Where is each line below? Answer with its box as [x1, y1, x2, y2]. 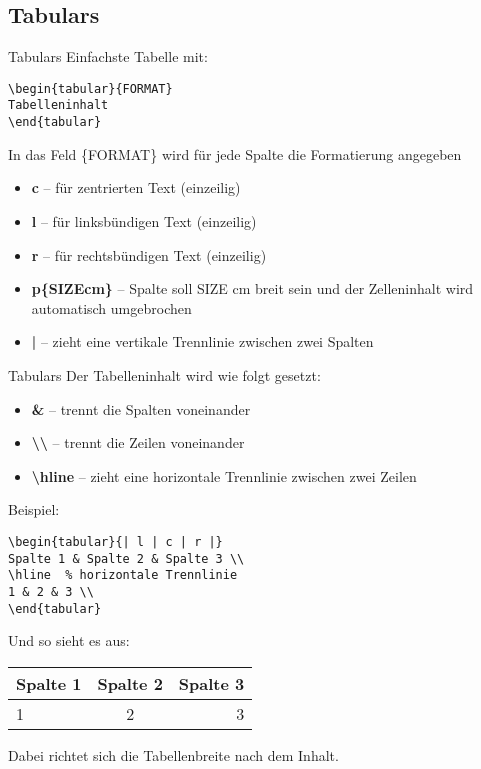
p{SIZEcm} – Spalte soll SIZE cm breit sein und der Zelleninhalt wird [31, 278, 474, 299]
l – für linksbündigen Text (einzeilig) [31, 210, 257, 231]
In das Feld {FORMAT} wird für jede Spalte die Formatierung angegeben [8, 143, 462, 164]
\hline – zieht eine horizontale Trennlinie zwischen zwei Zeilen [31, 465, 417, 486]
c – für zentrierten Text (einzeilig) [31, 177, 241, 198]
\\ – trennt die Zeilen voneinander [31, 432, 245, 453]
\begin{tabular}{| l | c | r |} [8, 534, 223, 549]
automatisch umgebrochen [31, 297, 192, 318]
